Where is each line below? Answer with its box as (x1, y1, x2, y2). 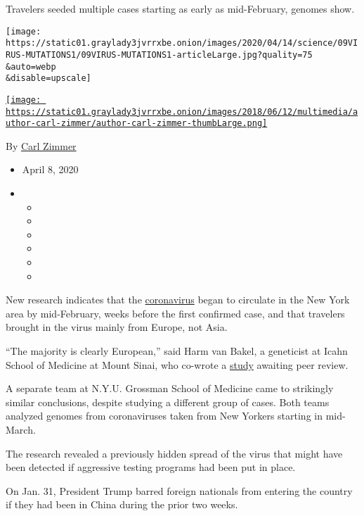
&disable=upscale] (6, 73, 91, 84)
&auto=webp (6, 61, 56, 72)
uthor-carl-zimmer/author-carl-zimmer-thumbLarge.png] (6, 118, 268, 129)
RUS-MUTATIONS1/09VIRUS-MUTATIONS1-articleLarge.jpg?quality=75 (6, 49, 313, 60)
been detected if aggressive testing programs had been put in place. (6, 460, 296, 474)
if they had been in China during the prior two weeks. (6, 497, 238, 512)
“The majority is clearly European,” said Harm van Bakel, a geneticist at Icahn (6, 343, 348, 358)
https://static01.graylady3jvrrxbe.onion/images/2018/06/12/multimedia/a (6, 106, 358, 117)
